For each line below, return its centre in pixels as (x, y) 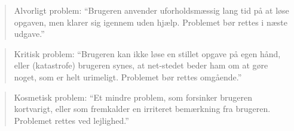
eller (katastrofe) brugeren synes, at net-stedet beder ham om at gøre (141, 65)
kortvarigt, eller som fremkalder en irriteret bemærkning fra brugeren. (142, 109)
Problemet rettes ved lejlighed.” (71, 120)
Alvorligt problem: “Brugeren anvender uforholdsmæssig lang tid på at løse (151, 10)
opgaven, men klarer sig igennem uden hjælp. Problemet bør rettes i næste (151, 22)
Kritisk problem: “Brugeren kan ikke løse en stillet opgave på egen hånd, (147, 53)
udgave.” (29, 34)
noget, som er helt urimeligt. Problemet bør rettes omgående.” (128, 77)
